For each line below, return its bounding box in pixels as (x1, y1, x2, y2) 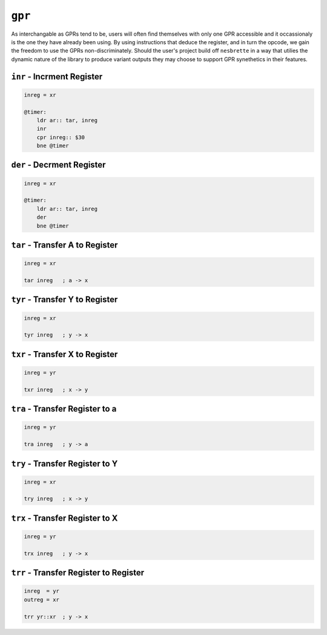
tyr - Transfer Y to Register (11, 294, 118, 305)
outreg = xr (24, 596, 60, 603)
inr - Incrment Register (11, 71, 103, 82)
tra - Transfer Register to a (11, 404, 117, 414)
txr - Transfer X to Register (11, 349, 118, 360)
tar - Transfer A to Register (11, 240, 118, 251)
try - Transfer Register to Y (11, 458, 118, 469)
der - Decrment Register (11, 160, 106, 170)
